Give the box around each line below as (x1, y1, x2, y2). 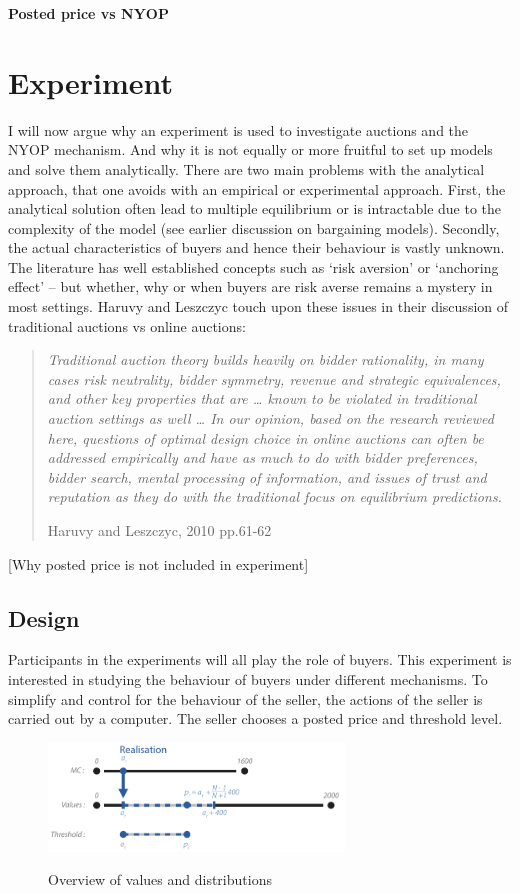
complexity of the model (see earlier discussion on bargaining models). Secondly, (8, 217, 500, 238)
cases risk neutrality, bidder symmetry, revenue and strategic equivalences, (47, 368, 501, 389)
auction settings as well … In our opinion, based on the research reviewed (47, 408, 494, 429)
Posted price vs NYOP (8, 3, 169, 23)
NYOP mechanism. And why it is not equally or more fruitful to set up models (8, 139, 493, 160)
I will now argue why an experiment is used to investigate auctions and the (8, 119, 469, 140)
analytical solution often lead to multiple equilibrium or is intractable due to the (8, 198, 502, 219)
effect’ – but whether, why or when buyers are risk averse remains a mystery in (8, 276, 493, 297)
